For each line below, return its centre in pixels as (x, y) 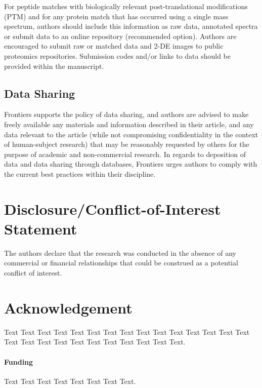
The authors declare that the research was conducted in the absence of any (120, 253)
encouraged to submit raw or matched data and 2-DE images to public (114, 46)
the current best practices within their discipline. (80, 173)
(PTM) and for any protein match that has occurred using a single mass (116, 16)
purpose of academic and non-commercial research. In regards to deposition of (125, 154)
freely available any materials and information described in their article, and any (129, 124)
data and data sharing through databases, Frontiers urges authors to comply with (131, 164)
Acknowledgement (68, 307)
